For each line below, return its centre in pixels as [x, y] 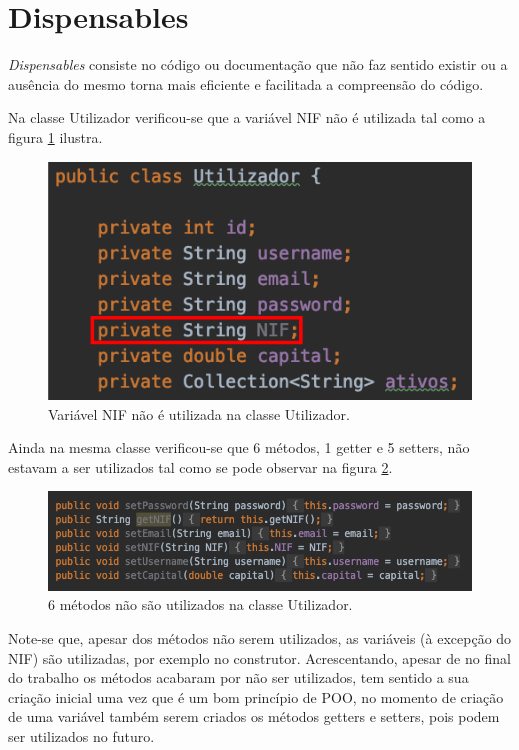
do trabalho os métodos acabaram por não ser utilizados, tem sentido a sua [238, 677]
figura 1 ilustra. [55, 136]
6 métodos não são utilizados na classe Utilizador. [200, 604]
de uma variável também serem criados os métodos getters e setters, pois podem [254, 716]
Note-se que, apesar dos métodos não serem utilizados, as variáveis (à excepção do [260, 638]
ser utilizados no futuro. [81, 735]
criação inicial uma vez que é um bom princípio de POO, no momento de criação [256, 696]
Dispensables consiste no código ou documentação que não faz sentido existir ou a [258, 64]
